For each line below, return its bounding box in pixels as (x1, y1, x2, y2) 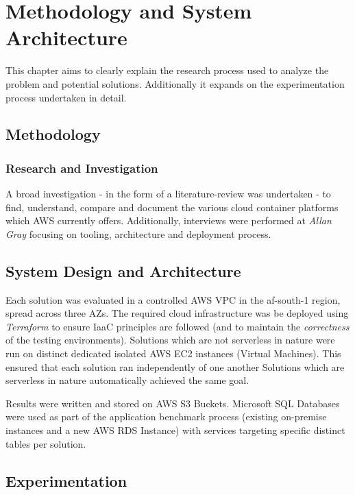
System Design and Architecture (5, 260, 241, 281)
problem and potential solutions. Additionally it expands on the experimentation (5, 76, 345, 90)
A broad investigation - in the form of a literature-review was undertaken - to (5, 186, 331, 201)
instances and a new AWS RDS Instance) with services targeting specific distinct (5, 423, 345, 437)
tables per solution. (5, 436, 86, 450)
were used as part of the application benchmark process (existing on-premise (5, 409, 327, 424)
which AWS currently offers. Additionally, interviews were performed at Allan (5, 213, 332, 228)
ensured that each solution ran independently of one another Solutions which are (5, 359, 345, 374)
